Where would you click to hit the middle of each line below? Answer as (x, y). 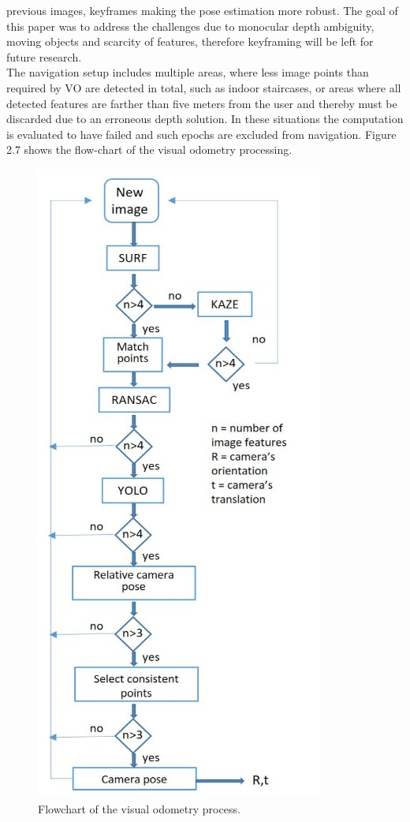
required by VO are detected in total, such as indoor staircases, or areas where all (204, 87)
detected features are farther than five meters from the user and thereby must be (202, 103)
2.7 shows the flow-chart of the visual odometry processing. (149, 149)
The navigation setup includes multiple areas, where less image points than (188, 72)
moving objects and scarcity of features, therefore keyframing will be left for (190, 41)
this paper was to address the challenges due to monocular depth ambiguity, (190, 26)
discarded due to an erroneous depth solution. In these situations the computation (205, 119)
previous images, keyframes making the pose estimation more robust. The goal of (202, 10)
